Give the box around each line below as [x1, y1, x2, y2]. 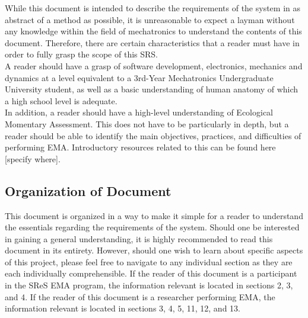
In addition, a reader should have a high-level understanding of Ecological [5, 106, 274, 118]
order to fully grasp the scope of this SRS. [5, 48, 158, 60]
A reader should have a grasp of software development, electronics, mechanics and [5, 59, 303, 72]
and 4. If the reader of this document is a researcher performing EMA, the [5, 290, 275, 303]
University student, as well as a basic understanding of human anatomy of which [5, 83, 299, 95]
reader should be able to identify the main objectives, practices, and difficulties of [5, 129, 301, 142]
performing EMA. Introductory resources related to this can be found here [5, 141, 276, 153]
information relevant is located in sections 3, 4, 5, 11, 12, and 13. [5, 302, 240, 314]
